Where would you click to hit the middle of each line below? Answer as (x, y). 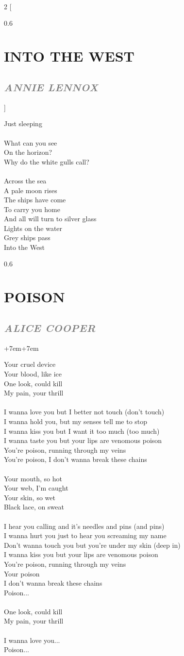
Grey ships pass (27, 238)
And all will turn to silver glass (50, 219)
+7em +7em (21, 348)
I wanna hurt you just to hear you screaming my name (85, 535)
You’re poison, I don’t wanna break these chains (75, 459)
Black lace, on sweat (34, 507)
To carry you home (32, 209)
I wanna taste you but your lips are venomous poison (83, 440)
